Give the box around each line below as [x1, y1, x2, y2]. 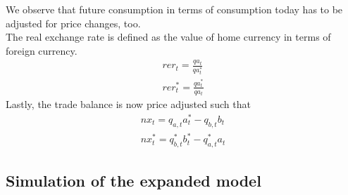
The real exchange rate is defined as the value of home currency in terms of [6, 29, 331, 44]
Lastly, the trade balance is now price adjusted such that [6, 97, 251, 112]
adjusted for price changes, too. [6, 15, 141, 30]
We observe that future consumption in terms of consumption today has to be [6, 2, 343, 16]
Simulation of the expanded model [6, 170, 261, 191]
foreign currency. [6, 43, 77, 58]
